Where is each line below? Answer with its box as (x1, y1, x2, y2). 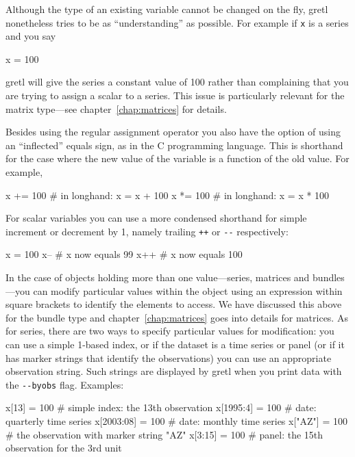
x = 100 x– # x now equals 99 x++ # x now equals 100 (5, 247, 243, 261)
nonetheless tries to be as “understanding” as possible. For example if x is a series (5, 15, 349, 29)
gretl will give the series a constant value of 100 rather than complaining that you (5, 75, 349, 89)
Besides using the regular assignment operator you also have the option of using (5, 125, 341, 139)
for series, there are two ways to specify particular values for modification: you (5, 324, 334, 338)
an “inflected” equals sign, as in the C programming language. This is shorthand (5, 138, 343, 152)
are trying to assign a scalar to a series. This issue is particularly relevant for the (5, 88, 345, 103)
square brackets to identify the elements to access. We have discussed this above (5, 297, 342, 311)
